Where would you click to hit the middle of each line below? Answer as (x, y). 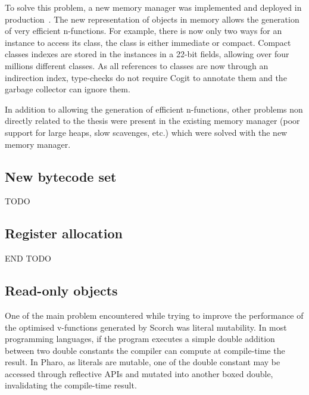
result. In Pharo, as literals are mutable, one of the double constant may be (143, 362)
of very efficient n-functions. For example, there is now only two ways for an (143, 31)
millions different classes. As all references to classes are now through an (137, 65)
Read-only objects (61, 290)
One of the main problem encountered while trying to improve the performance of (154, 315)
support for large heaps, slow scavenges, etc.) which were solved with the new (146, 132)
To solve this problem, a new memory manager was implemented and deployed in (153, 7)
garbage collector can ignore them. (68, 89)
